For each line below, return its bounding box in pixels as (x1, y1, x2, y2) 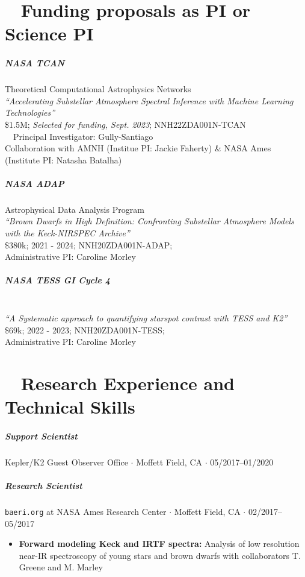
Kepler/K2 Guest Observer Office (5, 455, 128, 468)
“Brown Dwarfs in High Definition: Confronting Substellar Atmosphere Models (5, 215, 294, 227)
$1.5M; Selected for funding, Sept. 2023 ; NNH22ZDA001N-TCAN (5, 118, 246, 130)
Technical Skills (5, 394, 135, 419)
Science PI (5, 21, 94, 46)
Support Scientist (5, 429, 78, 442)
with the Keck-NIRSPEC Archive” (5, 227, 130, 239)
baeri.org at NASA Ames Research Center (5, 505, 167, 518)
